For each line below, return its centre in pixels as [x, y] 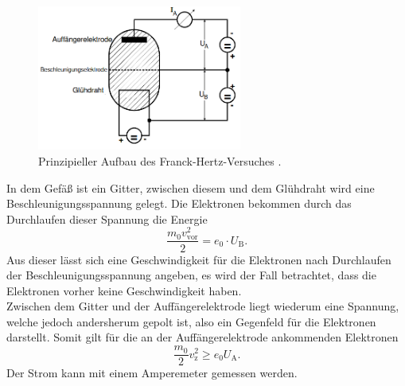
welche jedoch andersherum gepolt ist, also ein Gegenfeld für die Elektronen [191, 321]
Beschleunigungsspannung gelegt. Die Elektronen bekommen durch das [179, 203]
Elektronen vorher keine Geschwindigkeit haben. [124, 290]
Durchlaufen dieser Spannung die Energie [107, 218]
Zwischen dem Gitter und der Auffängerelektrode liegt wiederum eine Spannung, [203, 306]
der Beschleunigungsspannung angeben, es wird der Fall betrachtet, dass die [191, 275]
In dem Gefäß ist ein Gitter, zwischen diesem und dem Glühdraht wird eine [191, 187]
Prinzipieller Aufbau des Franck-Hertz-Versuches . [160, 160]
